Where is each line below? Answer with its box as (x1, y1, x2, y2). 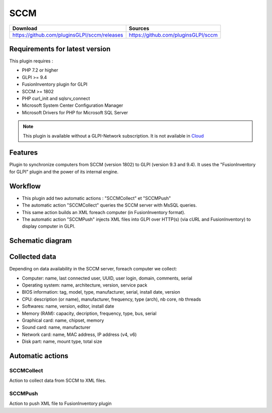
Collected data (9, 252, 56, 261)
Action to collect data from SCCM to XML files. (9, 378, 106, 384)
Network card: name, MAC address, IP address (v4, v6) (22, 331, 137, 337)
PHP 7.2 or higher (22, 67, 58, 73)
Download (12, 25, 38, 32)
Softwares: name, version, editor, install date (22, 303, 114, 309)
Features (9, 149, 38, 157)
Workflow (9, 182, 41, 190)
